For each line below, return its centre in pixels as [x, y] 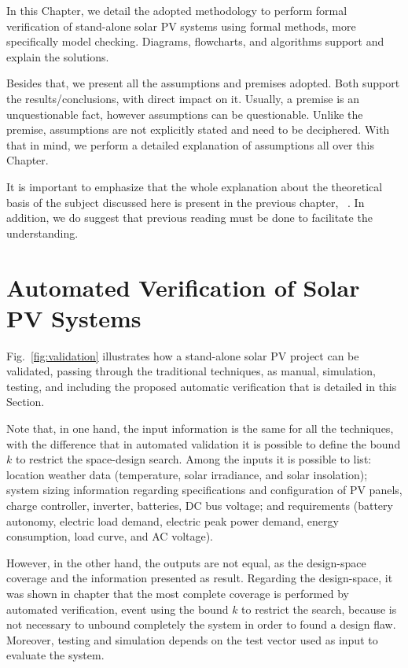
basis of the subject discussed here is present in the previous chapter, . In [186, 202]
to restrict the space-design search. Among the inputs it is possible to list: [193, 459]
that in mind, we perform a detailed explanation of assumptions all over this [190, 144]
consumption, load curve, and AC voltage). [110, 536]
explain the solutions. [58, 56]
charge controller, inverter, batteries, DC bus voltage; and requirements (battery [200, 505]
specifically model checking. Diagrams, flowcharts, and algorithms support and [195, 41]
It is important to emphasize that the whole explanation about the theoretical [195, 186]
